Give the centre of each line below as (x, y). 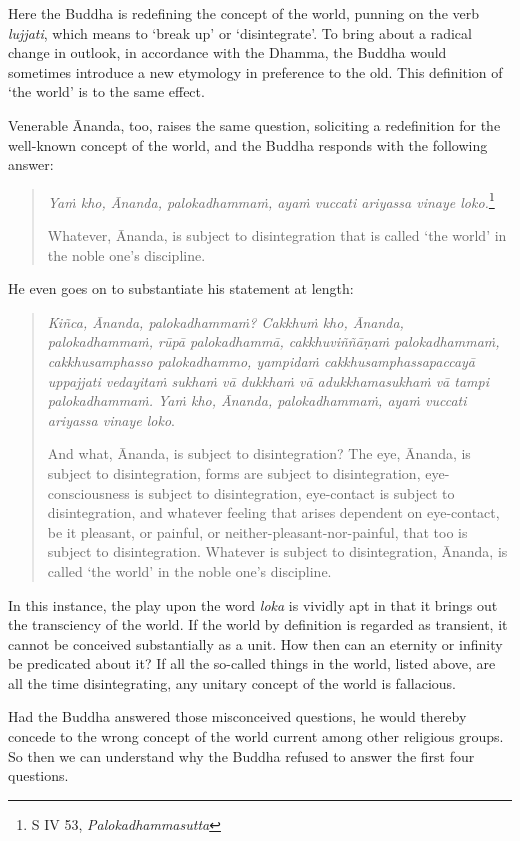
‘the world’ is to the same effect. (106, 91)
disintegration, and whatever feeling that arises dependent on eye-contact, (273, 512)
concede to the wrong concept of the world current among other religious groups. (256, 736)
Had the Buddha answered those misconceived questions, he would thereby (237, 716)
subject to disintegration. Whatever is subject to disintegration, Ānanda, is (277, 551)
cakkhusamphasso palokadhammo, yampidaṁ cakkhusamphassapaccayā (261, 360)
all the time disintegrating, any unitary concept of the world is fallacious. (232, 682)
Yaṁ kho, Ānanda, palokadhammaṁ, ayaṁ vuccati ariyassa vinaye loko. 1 (271, 200)
